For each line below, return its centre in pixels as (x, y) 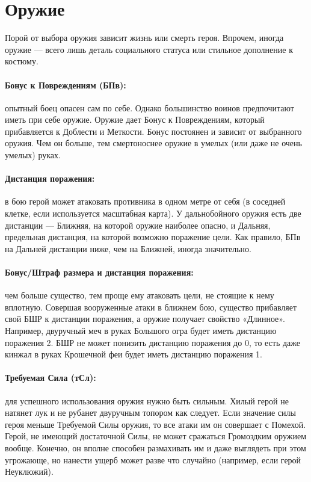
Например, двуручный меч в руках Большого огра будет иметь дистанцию (141, 331)
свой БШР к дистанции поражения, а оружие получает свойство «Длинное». (145, 319)
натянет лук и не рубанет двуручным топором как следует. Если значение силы (150, 412)
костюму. (22, 61)
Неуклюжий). (29, 471)
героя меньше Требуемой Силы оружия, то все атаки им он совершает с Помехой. (155, 424)
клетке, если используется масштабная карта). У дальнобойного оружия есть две (153, 213)
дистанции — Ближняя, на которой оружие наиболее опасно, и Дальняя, (138, 225)
